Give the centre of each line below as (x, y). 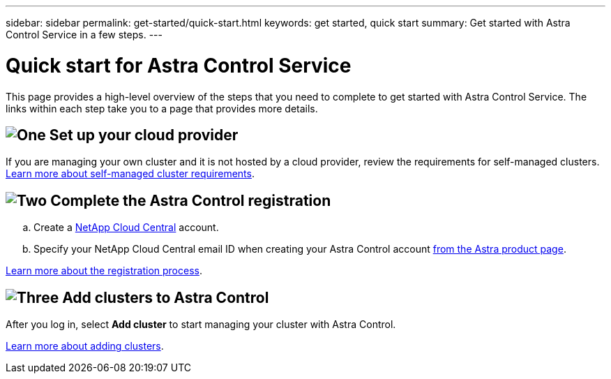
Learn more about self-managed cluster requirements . (130, 174)
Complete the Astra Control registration (191, 200)
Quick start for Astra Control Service (179, 65)
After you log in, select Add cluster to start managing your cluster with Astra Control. (201, 325)
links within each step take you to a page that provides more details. (162, 108)
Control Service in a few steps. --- (84, 35)
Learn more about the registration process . (104, 271)
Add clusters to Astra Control (166, 297)
